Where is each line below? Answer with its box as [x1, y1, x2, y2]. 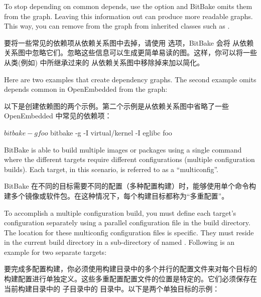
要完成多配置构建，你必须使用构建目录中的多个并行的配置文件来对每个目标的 [4, 263, 257, 274]
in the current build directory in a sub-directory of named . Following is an [4, 237, 235, 247]
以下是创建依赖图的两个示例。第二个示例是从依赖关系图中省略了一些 [4, 100, 229, 111]
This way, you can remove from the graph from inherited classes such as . [4, 21, 230, 31]
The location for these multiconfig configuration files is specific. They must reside [4, 227, 254, 237]
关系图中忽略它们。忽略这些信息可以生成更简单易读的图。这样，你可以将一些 [4, 47, 257, 58]
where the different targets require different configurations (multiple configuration [4, 154, 255, 165]
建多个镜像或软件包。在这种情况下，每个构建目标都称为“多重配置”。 [4, 190, 229, 201]
